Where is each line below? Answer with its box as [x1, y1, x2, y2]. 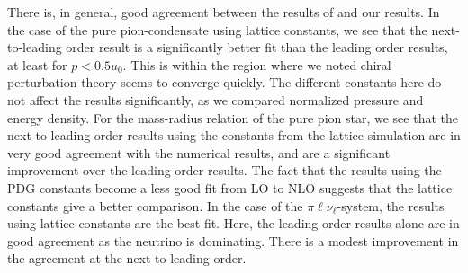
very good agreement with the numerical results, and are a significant [7, 143, 391, 162]
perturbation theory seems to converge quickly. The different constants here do [7, 73, 442, 92]
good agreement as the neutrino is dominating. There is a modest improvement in [7, 231, 459, 250]
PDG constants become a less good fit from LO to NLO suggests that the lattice [7, 178, 453, 197]
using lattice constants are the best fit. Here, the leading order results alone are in [7, 214, 460, 233]
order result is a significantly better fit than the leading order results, [66, 38, 448, 57]
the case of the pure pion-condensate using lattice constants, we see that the [7, 20, 427, 39]
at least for [7, 55, 67, 74]
